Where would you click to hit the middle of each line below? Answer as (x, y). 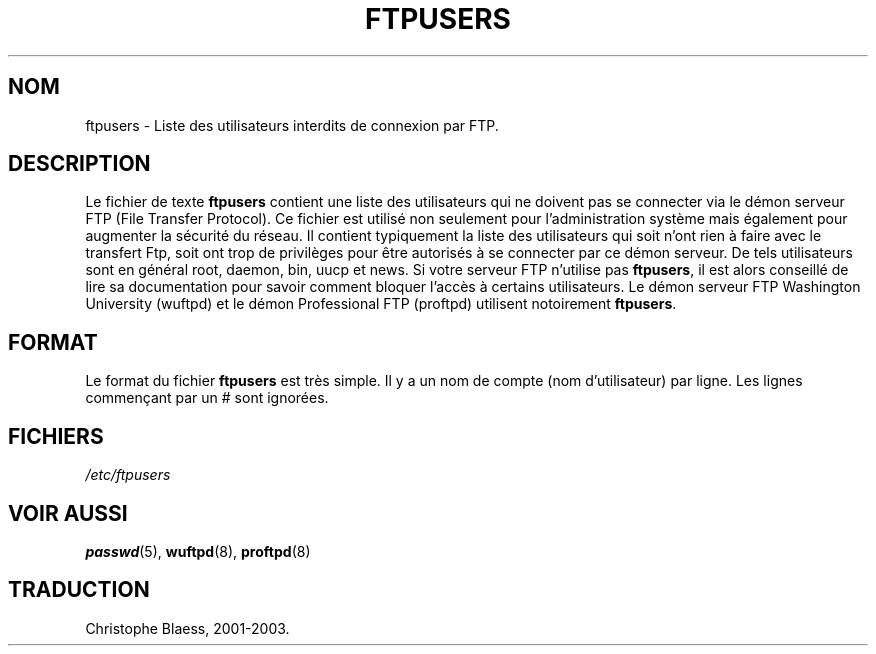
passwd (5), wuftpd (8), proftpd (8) (198, 551)
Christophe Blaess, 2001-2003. (187, 628)
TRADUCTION (79, 590)
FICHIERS (56, 436)
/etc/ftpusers (128, 475)
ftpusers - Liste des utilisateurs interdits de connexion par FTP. (292, 125)
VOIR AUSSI (68, 513)
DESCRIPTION (79, 164)
